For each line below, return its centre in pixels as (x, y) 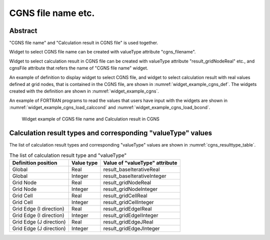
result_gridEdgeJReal (128, 222)
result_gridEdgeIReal (127, 209)
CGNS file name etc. (52, 13)
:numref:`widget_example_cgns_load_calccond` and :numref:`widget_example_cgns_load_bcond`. (110, 107)
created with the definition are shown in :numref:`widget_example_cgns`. (84, 91)
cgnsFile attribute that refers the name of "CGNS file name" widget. (79, 68)
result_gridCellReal (125, 196)
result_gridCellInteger (129, 202)
